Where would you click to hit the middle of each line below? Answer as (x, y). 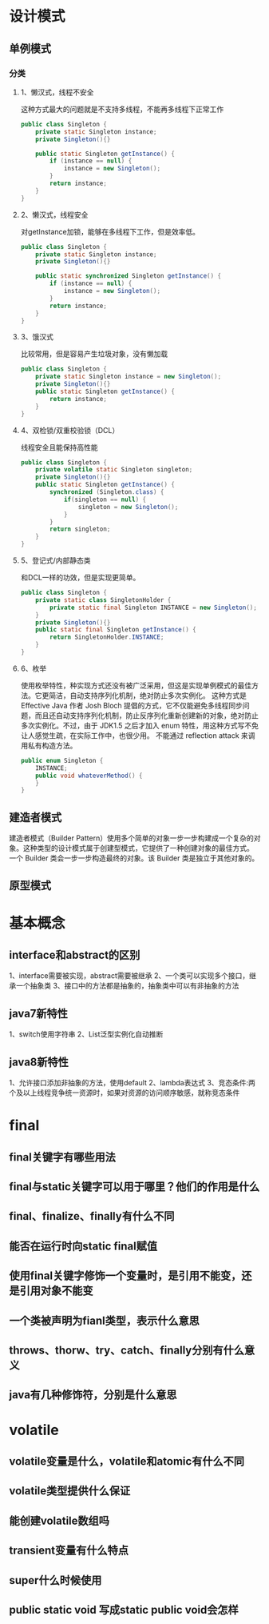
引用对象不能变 (56, 1291)
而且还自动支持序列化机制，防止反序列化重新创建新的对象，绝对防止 (146, 715)
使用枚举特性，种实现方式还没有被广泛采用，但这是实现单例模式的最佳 (136, 685)
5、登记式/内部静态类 (55, 560)
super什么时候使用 (55, 1580)
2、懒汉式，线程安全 (54, 215)
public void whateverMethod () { (89, 776)
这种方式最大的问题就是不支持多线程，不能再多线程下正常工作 (122, 109)
